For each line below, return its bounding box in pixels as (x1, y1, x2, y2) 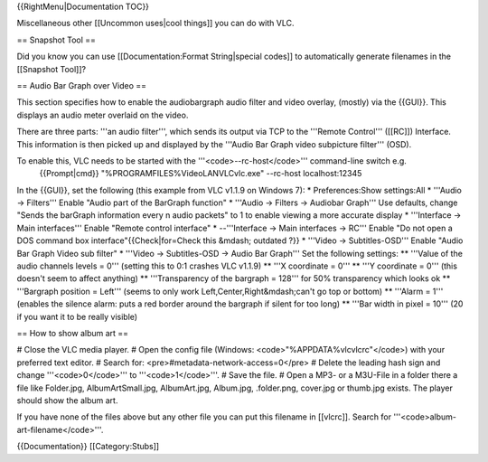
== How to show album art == (16, 327, 129, 338)
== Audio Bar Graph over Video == (16, 80, 147, 90)
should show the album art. (16, 394, 118, 406)
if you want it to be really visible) (16, 311, 138, 322)
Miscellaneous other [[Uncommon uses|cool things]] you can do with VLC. (16, 18, 295, 29)
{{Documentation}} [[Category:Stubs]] (16, 441, 160, 452)
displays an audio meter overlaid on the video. (16, 109, 189, 120)
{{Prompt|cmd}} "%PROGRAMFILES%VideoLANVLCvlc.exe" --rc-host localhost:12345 (39, 168, 362, 179)
